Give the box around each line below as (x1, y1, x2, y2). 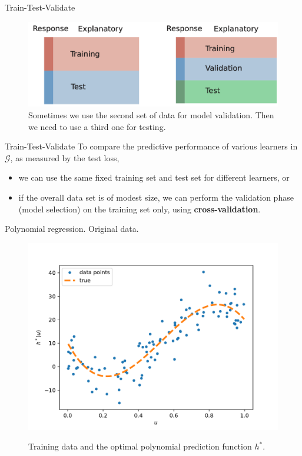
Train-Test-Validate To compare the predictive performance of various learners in (5, 140, 298, 152)
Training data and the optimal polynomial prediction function (28, 440, 252, 452)
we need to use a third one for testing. (28, 120, 166, 132)
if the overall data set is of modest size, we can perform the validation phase (18, 191, 294, 203)
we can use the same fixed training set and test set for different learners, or (18, 171, 290, 184)
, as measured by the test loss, (10, 151, 120, 164)
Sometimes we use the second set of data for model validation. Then (28, 109, 274, 121)
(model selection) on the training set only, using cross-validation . (18, 202, 261, 215)
